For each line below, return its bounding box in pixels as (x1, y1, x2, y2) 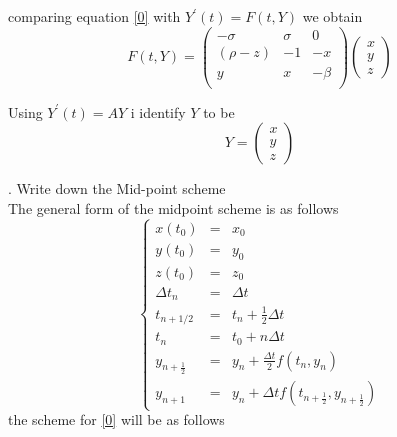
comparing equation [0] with (8, 6, 181, 26)
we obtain (302, 6, 363, 26)
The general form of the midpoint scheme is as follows (8, 197, 339, 218)
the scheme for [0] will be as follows (8, 409, 225, 430)
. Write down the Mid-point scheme (8, 178, 226, 199)
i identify (130, 101, 186, 122)
